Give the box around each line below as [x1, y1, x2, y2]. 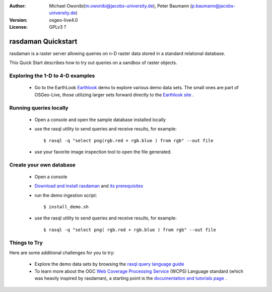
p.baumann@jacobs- [191, 3, 236, 9]
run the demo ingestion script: [34, 192, 97, 198]
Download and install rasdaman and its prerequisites [34, 183, 144, 189]
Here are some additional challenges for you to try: [9, 250, 115, 256]
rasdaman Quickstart [9, 37, 78, 45]
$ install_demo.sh [43, 204, 89, 210]
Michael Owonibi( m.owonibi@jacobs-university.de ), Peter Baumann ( [49, 3, 192, 9]
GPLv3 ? [49, 24, 66, 30]
